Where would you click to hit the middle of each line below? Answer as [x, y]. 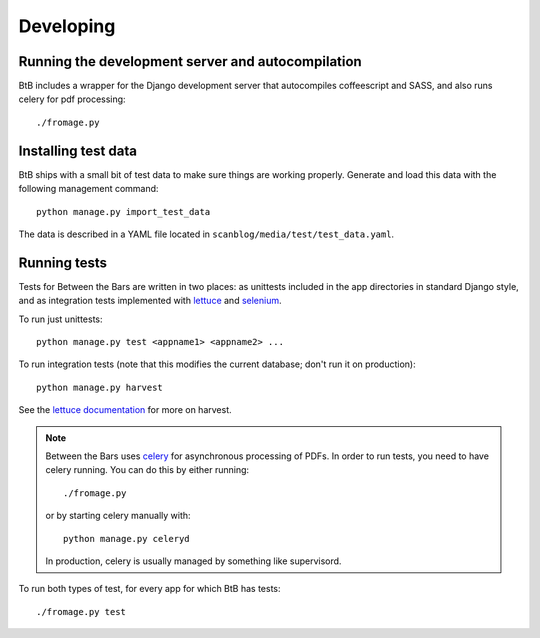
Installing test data [77, 150]
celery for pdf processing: [72, 99]
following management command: [88, 189]
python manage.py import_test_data [123, 211]
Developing [67, 26]
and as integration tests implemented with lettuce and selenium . [150, 301]
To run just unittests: [60, 319]
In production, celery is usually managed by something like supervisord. [193, 561]
